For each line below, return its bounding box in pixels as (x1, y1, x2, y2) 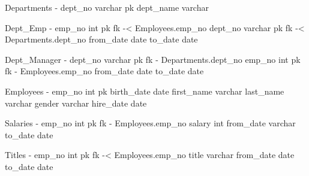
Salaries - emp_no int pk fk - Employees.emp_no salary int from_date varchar (5, 117, 296, 129)
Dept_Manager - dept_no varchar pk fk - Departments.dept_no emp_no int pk (5, 53, 301, 65)
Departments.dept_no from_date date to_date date (5, 33, 198, 45)
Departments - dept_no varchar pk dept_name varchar (5, 1, 209, 13)
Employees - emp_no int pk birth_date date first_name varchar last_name (5, 84, 284, 97)
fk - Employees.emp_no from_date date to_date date (5, 65, 204, 77)
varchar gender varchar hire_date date (5, 96, 147, 109)
